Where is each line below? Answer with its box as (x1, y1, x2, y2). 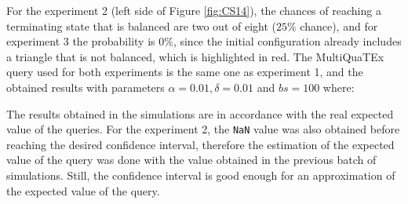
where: (322, 78, 355, 95)
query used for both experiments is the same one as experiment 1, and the (6, 64, 363, 80)
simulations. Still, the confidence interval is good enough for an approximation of (6, 167, 395, 183)
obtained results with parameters (6, 78, 165, 95)
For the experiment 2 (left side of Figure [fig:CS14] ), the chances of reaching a (6, 2, 381, 18)
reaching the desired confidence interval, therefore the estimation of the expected (6, 136, 395, 152)
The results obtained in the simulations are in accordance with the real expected (6, 105, 394, 122)
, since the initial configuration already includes (173, 33, 402, 49)
